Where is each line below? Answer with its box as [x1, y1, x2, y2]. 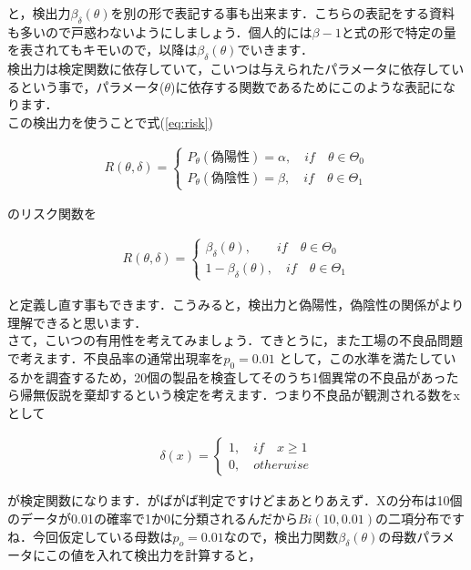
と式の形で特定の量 [341, 22, 456, 41]
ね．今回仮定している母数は [7, 526, 173, 545]
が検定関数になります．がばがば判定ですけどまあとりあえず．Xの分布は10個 [7, 491, 463, 510]
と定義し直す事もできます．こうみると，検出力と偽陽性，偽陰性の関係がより [7, 294, 465, 313]
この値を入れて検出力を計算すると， [45, 545, 261, 565]
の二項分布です [374, 508, 465, 527]
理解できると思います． [7, 312, 148, 331]
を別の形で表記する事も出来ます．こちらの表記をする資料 [110, 4, 456, 22]
